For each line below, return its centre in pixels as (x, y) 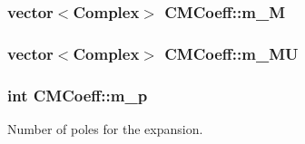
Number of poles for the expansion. (105, 128)
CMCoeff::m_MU (231, 53)
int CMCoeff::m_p (78, 95)
